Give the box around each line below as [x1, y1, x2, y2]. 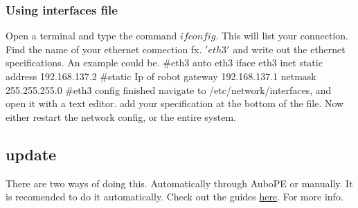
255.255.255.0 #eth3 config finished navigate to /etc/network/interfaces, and [6, 82, 332, 97]
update [6, 143, 57, 164]
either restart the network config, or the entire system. [6, 109, 236, 124]
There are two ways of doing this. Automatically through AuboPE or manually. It [6, 176, 353, 190]
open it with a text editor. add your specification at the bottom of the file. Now [6, 96, 344, 111]
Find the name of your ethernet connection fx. [6, 41, 202, 56]
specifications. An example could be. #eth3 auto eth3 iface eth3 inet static [6, 55, 323, 70]
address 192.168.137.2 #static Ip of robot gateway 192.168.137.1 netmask [6, 69, 316, 83]
